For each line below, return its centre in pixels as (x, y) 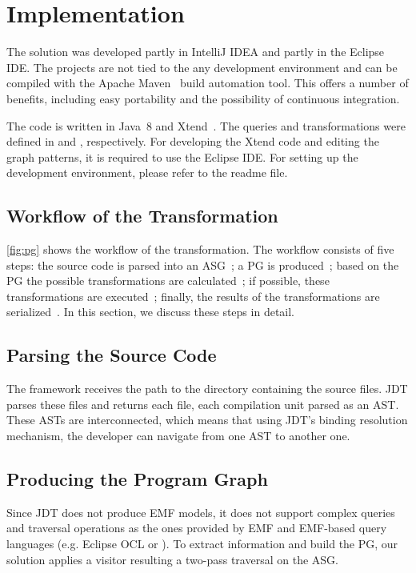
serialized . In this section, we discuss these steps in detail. (151, 312)
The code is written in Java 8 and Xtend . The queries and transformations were (206, 125)
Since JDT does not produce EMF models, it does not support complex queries (201, 512)
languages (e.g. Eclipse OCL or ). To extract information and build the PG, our (202, 544)
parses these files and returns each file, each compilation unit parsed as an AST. (203, 404)
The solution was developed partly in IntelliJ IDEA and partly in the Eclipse (196, 52)
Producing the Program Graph (137, 479)
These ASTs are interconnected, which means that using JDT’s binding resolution (207, 420)
